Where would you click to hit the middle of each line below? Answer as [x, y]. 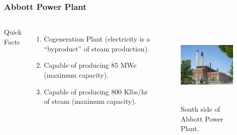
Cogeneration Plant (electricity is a [97, 39]
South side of [200, 109]
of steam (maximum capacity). [90, 101]
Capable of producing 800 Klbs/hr [96, 91]
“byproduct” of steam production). [97, 48]
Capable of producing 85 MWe [90, 65]
